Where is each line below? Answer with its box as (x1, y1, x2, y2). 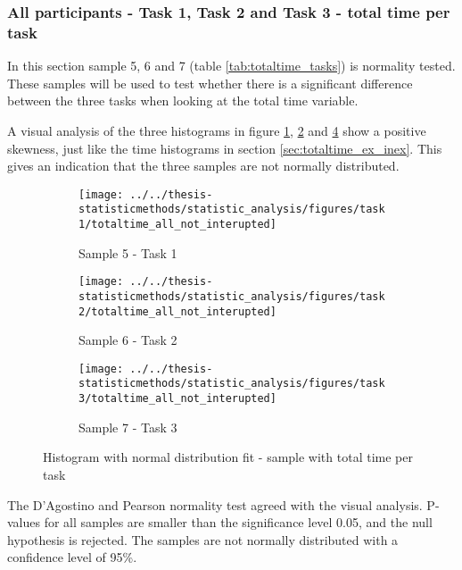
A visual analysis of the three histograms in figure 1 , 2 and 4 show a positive (7, 121, 426, 139)
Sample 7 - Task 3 (78, 417, 177, 436)
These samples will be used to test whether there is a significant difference (7, 73, 413, 92)
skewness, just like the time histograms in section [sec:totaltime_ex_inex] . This (7, 138, 442, 157)
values (7, 513, 41, 532)
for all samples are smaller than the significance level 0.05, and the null (44, 513, 433, 532)
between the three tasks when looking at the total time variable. (7, 91, 359, 110)
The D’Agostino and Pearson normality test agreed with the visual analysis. (7, 495, 423, 514)
